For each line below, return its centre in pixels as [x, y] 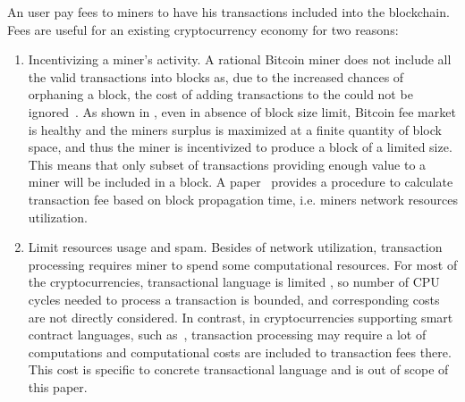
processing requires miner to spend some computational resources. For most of [243, 264]
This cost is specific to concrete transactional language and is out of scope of [238, 369]
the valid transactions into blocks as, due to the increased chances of [216, 76]
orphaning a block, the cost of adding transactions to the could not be [220, 94]
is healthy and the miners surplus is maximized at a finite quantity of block [235, 129]
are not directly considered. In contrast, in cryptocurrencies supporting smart [241, 317]
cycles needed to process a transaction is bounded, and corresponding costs [234, 299]
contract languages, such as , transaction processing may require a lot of [227, 335]
